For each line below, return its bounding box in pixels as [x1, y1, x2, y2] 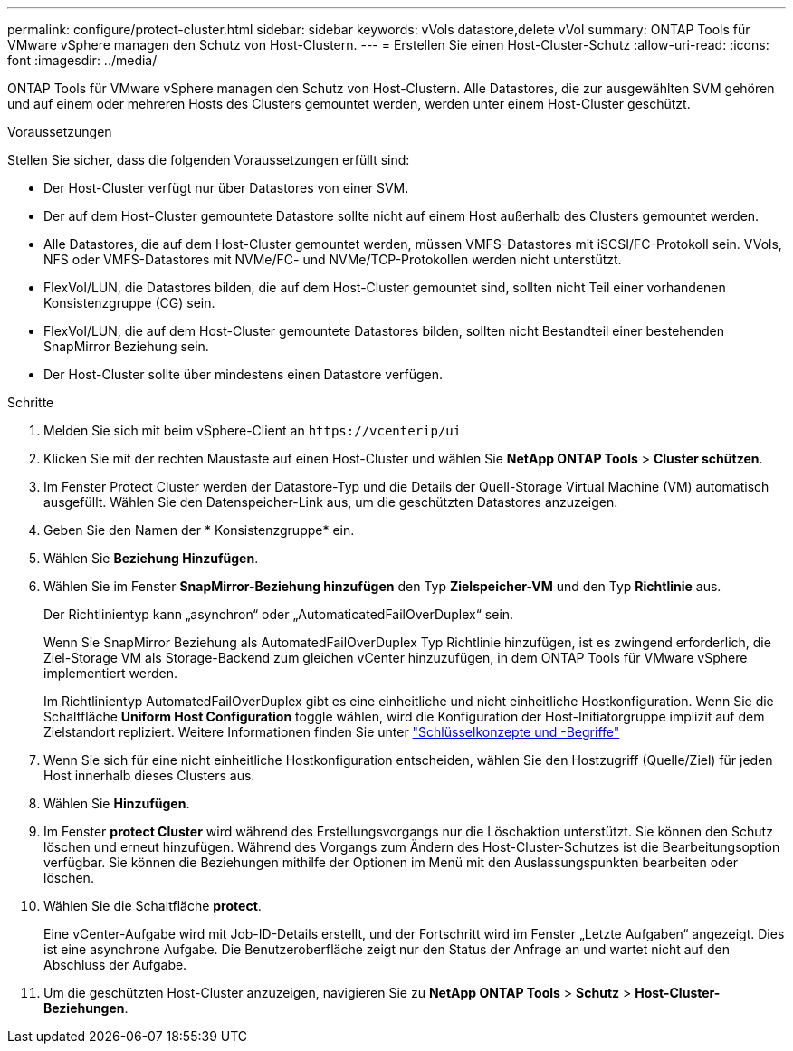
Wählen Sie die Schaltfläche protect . [43, 898, 262, 913]
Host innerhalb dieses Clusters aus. [43, 768, 255, 783]
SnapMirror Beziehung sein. [43, 339, 209, 354]
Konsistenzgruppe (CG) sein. [43, 295, 215, 311]
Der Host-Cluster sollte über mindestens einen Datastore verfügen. [43, 367, 444, 382]
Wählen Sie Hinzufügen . [43, 796, 190, 811]
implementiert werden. [43, 665, 178, 681]
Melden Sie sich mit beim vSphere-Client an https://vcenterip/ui [43, 423, 462, 438]
